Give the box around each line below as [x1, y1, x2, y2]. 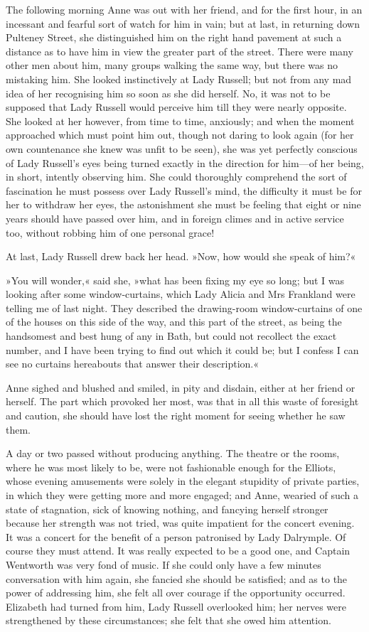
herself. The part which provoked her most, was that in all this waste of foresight [6, 394, 359, 409]
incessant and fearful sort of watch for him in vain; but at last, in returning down [6, 16, 360, 31]
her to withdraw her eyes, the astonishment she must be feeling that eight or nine [6, 197, 361, 212]
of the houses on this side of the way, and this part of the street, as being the [6, 314, 342, 329]
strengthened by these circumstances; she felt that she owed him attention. [6, 613, 331, 628]
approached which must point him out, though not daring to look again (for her [6, 127, 354, 142]
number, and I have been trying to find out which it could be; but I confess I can [6, 342, 359, 357]
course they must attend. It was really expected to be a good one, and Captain [6, 543, 351, 558]
